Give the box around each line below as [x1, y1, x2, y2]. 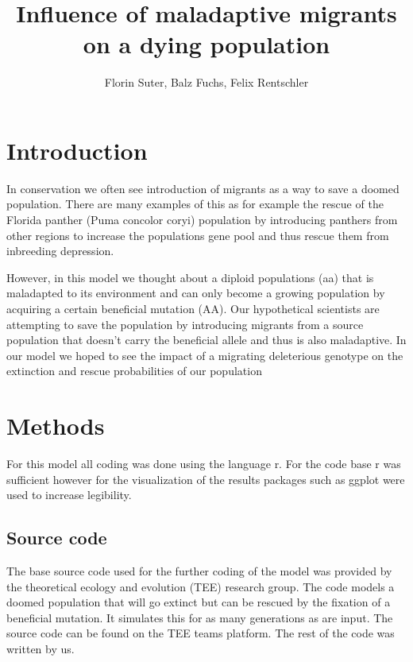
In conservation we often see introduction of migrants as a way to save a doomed [6, 180, 399, 196]
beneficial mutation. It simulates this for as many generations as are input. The [6, 609, 393, 625]
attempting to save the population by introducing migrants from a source [6, 316, 364, 332]
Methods [6, 409, 105, 442]
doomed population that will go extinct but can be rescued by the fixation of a [6, 594, 391, 610]
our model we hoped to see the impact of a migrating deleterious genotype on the [6, 346, 403, 363]
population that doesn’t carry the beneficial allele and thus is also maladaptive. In [6, 331, 407, 348]
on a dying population [83, 28, 330, 60]
